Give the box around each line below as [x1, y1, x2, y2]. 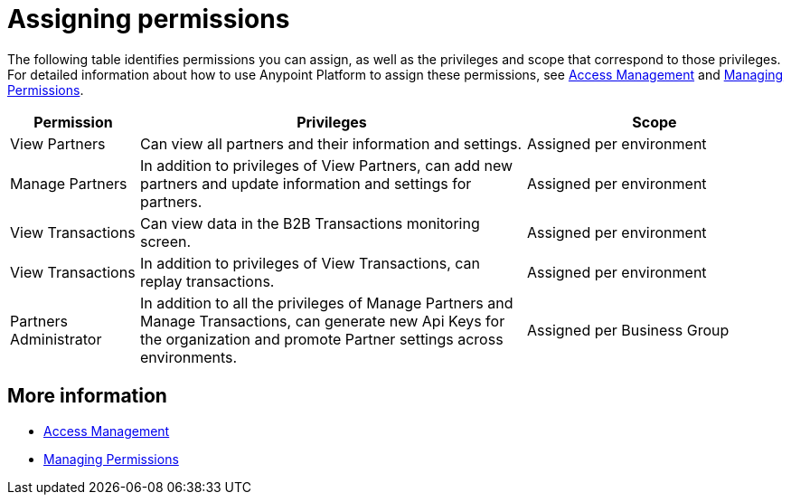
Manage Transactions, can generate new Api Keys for [139, 311, 505, 330]
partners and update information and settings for [139, 174, 472, 193]
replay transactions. [139, 271, 275, 290]
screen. [139, 232, 192, 251]
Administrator [10, 329, 102, 348]
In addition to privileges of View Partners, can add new [139, 156, 513, 175]
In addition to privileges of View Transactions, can [139, 253, 480, 272]
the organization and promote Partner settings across [139, 329, 504, 348]
